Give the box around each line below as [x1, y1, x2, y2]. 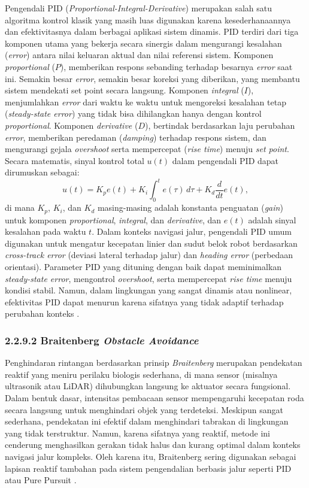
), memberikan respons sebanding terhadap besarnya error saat [60, 60, 293, 72]
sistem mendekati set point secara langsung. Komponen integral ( [5, 84, 244, 96]
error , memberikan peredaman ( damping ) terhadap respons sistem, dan [5, 131, 266, 143]
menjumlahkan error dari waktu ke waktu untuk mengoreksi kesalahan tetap [5, 95, 286, 108]
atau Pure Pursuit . [5, 474, 77, 486]
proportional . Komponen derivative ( [5, 119, 138, 131]
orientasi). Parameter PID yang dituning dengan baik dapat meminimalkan [5, 260, 282, 273]
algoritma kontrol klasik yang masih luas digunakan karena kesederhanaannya [5, 13, 291, 26]
